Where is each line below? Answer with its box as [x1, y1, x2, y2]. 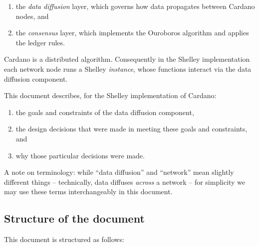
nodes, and [15, 10, 49, 21]
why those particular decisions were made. [15, 150, 145, 160]
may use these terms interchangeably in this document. [4, 186, 173, 197]
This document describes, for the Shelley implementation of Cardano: [4, 90, 217, 101]
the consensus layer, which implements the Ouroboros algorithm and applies [15, 27, 249, 38]
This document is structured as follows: [4, 234, 124, 245]
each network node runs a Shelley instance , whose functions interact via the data [4, 63, 252, 74]
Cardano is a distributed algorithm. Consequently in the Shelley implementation [4, 54, 250, 64]
